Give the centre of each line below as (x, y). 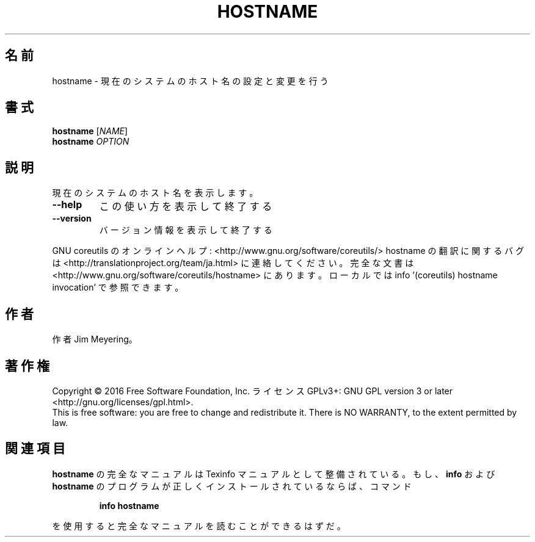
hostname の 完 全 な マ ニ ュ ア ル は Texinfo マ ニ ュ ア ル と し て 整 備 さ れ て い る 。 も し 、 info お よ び (274, 474)
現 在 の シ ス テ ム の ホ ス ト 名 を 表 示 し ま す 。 (155, 193)
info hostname (129, 505)
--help (67, 205)
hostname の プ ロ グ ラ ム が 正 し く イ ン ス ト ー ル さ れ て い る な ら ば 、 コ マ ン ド (232, 486)
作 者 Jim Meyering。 (95, 339)
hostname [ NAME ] (90, 131)
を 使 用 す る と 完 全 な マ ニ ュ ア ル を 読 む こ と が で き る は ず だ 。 (199, 526)
